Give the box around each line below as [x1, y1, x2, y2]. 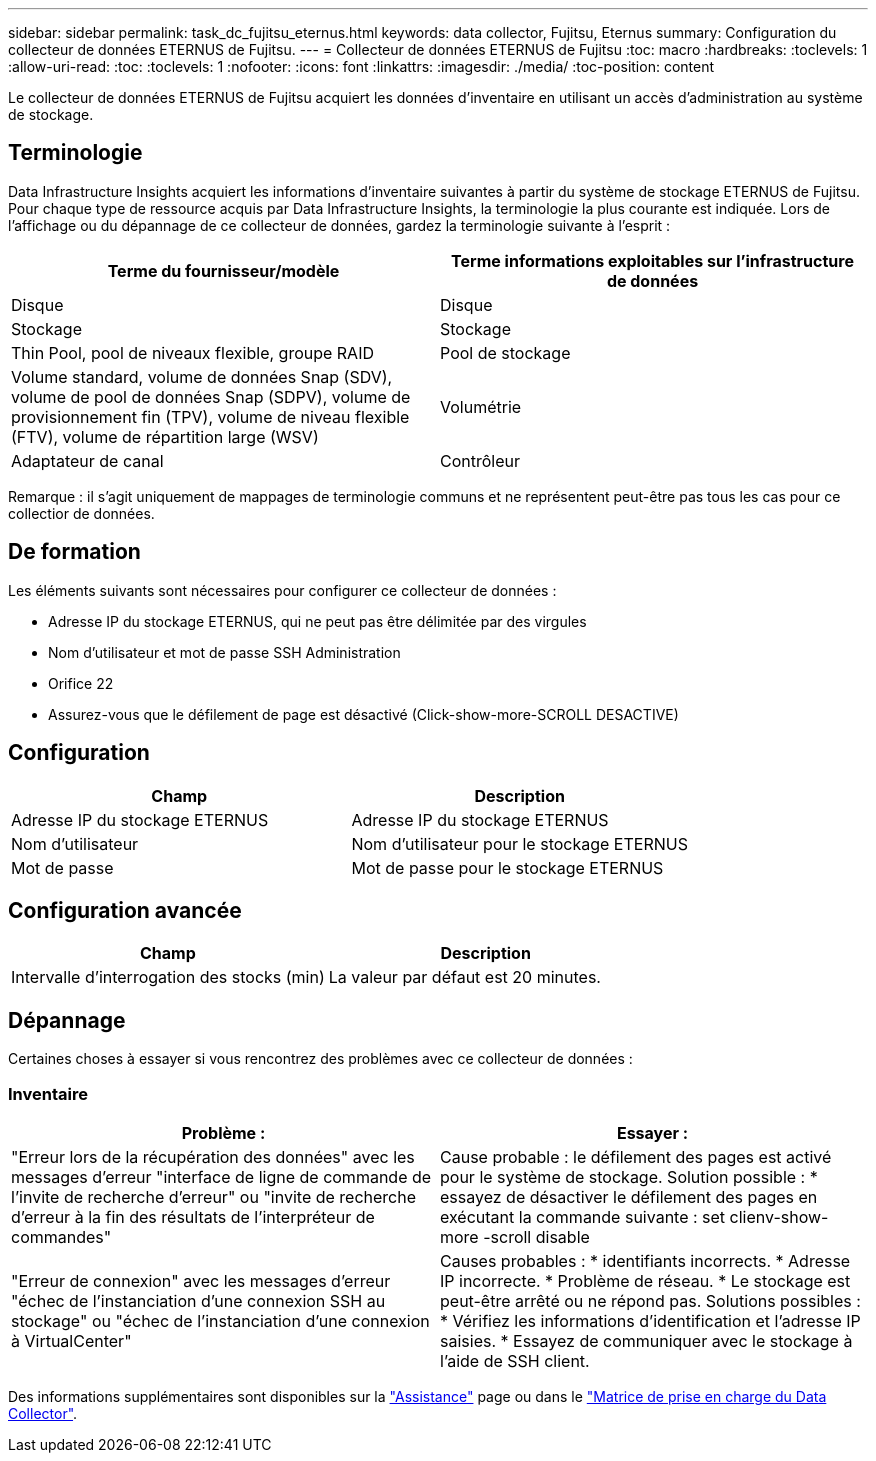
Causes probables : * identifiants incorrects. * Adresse [440, 1250, 851, 1271]
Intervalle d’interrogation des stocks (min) [11, 967, 325, 988]
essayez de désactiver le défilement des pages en [440, 1186, 818, 1207]
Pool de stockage [440, 342, 571, 363]
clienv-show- [729, 1206, 829, 1227]
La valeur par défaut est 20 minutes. [328, 967, 601, 988]
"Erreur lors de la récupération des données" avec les [11, 1146, 415, 1167]
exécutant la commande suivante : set [440, 1206, 726, 1227]
